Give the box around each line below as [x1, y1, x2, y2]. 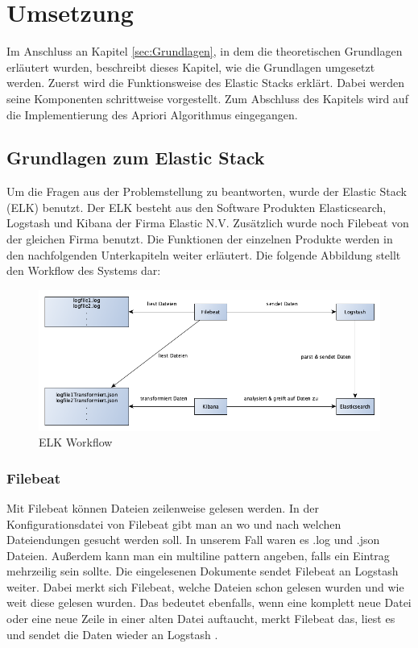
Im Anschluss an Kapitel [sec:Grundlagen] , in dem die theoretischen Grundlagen [6, 43, 403, 60]
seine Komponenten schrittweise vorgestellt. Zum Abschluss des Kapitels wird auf [6, 89, 408, 106]
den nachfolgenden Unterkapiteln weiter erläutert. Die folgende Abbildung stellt [6, 246, 401, 263]
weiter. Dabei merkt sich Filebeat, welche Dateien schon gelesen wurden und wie [6, 578, 404, 595]
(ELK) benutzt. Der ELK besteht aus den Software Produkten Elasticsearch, [6, 198, 387, 215]
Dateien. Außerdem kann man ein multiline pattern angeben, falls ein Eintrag [6, 546, 390, 563]
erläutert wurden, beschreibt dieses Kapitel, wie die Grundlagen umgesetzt [6, 58, 375, 75]
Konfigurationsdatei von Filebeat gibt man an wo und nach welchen [6, 515, 341, 532]
